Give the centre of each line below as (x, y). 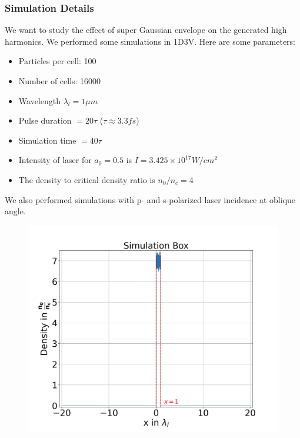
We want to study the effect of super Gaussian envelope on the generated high (146, 30)
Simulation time (47, 140)
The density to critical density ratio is (87, 179)
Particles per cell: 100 (57, 61)
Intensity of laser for (55, 160)
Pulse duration (45, 120)
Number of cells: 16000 (60, 81)
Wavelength (39, 100)
